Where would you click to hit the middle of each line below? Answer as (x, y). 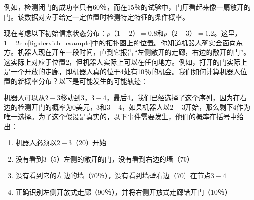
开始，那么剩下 (209, 107)
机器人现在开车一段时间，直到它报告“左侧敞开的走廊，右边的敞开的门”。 (134, 52)
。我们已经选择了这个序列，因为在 (185, 97)
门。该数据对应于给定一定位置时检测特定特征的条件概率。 (96, 16)
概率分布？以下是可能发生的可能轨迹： (86, 81)
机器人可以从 (24, 97)
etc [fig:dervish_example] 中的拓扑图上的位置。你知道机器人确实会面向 (128, 42)
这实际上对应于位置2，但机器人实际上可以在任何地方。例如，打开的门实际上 (126, 61)
